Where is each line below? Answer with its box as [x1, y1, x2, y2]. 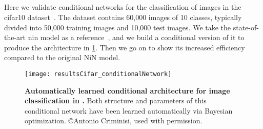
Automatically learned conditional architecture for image [25, 85, 230, 96]
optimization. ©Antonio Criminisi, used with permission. [25, 115, 203, 126]
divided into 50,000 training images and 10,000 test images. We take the [4, 22, 231, 32]
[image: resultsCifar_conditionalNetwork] [25, 70, 172, 78]
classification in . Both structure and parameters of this [25, 95, 207, 106]
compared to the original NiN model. [4, 52, 120, 63]
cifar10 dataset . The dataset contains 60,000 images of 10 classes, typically [4, 11, 242, 22]
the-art [4, 32, 26, 43]
